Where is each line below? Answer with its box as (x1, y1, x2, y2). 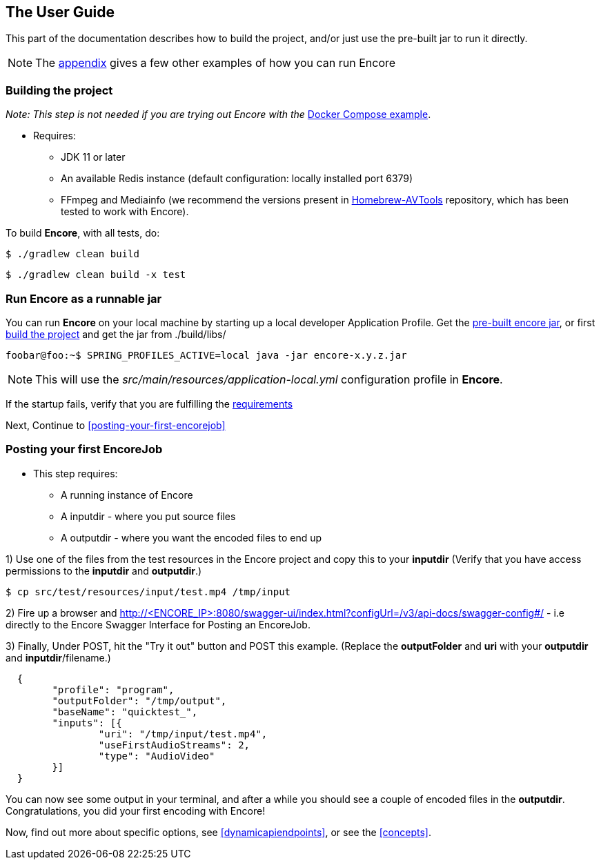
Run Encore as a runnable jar (6, 291, 162, 306)
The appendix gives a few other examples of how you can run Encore (35, 56, 396, 70)
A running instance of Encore (61, 488, 193, 501)
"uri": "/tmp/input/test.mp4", (98, 728, 268, 739)
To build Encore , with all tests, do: (6, 227, 160, 239)
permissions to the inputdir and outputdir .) (6, 564, 202, 577)
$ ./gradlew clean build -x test (6, 269, 186, 281)
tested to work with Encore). (61, 206, 189, 218)
